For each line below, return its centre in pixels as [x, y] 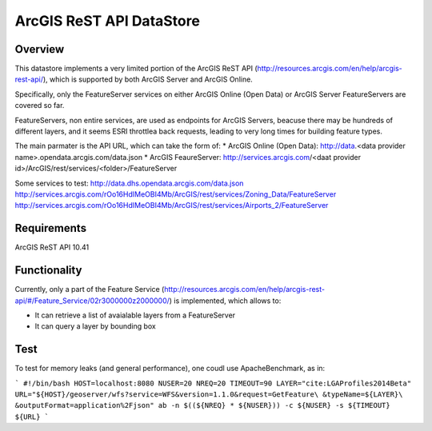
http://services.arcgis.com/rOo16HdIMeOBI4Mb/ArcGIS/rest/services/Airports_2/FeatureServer [172, 206]
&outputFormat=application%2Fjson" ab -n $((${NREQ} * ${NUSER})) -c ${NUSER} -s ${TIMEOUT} [203, 405]
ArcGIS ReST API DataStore [107, 21]
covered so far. [40, 106]
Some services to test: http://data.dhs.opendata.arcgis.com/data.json [129, 183]
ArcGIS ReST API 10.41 [52, 247]
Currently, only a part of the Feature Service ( [90, 289]
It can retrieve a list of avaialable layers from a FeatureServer [135, 315]
